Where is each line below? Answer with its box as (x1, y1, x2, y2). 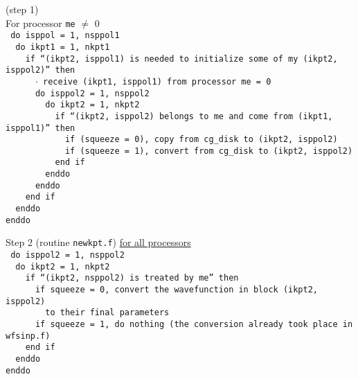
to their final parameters (45, 308, 170, 318)
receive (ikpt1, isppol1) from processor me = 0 (43, 76, 271, 87)
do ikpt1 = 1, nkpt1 (15, 42, 110, 52)
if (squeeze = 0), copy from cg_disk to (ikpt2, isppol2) (64, 134, 338, 145)
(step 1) (6, 2, 39, 16)
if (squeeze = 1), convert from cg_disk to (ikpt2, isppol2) (64, 146, 353, 156)
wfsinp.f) (6, 330, 51, 341)
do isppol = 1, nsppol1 (10, 30, 120, 41)
